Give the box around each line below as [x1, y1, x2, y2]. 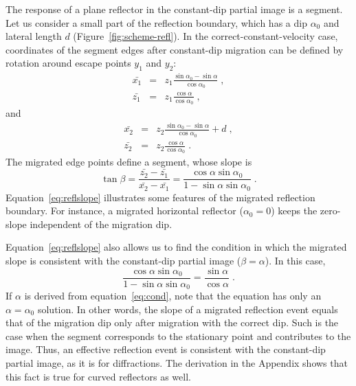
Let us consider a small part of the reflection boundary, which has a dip [5, 15, 307, 30]
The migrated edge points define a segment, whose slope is [5, 155, 252, 169]
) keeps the [271, 203, 318, 218]
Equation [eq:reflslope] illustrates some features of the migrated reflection [5, 190, 315, 204]
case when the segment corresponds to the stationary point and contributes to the [5, 328, 351, 343]
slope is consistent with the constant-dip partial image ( [5, 253, 241, 267]
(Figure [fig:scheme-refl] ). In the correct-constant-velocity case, [73, 29, 338, 43]
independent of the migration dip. [30, 216, 173, 231]
